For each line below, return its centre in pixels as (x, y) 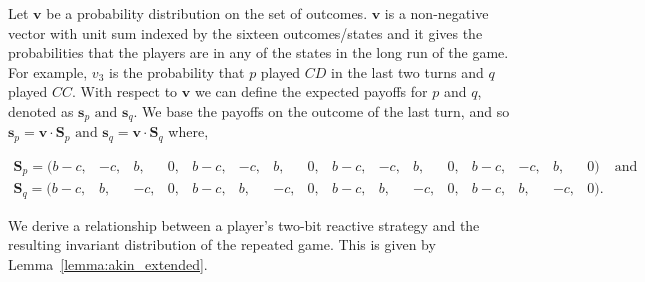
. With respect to (124, 91)
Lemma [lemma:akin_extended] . (108, 264)
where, (188, 131)
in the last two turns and (407, 71)
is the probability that (177, 71)
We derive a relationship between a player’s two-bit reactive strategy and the (244, 224)
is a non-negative (436, 13)
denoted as (41, 110)
